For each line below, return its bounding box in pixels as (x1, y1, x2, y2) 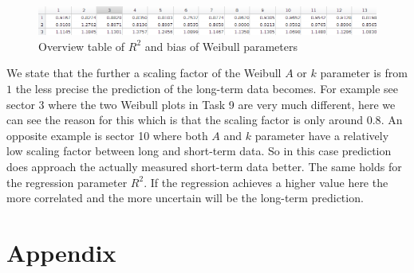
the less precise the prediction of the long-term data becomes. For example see (15, 80, 399, 97)
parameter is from (320, 64, 408, 81)
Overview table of (38, 37, 125, 54)
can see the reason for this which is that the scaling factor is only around (6, 111, 364, 128)
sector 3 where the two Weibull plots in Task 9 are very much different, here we (6, 96, 396, 112)
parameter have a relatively (254, 127, 389, 143)
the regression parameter (6, 174, 128, 190)
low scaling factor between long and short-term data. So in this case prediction (6, 142, 392, 159)
